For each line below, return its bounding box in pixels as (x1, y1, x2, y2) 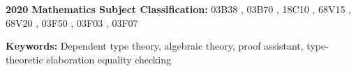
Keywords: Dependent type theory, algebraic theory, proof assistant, (6, 39, 304, 53)
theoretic (6, 52, 43, 66)
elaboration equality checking (46, 52, 171, 66)
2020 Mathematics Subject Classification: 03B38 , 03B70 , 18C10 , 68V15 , (6, 2, 351, 16)
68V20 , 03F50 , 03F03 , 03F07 (6, 15, 138, 30)
